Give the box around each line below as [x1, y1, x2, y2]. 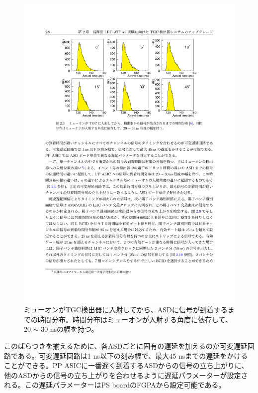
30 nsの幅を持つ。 [41, 324, 98, 334]
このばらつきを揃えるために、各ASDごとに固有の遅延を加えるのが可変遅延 [4, 341, 248, 351]
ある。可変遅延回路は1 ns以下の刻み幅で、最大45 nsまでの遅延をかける [17, 350, 248, 361]
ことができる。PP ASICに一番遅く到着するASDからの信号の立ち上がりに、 [4, 360, 249, 371]
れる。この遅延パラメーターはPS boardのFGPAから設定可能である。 [4, 380, 226, 390]
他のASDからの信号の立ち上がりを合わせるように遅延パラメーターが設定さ [4, 370, 248, 380]
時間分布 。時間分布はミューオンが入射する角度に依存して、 [37, 314, 232, 324]
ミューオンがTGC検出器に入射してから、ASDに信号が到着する [24, 304, 228, 315]
